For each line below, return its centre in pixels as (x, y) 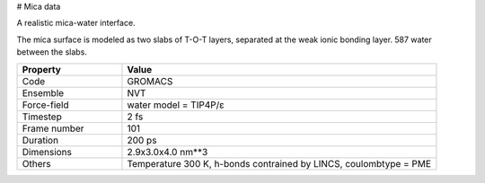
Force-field (45, 105)
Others (36, 163)
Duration (40, 140)
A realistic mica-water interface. (76, 23)
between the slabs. (52, 52)
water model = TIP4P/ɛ (176, 105)
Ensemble (43, 92)
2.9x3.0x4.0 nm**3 (168, 152)
